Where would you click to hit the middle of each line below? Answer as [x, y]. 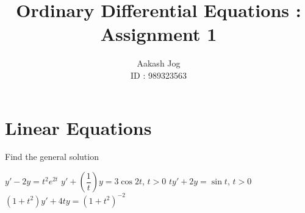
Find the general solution [52, 157]
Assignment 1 [159, 34]
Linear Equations [78, 127]
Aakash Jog [159, 63]
